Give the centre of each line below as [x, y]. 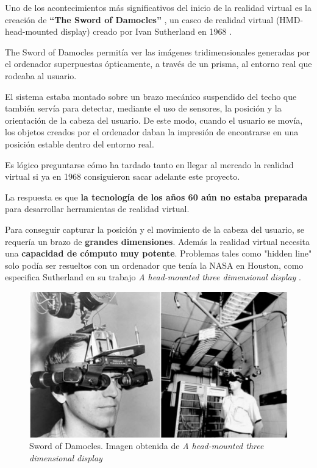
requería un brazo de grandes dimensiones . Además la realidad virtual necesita [158, 241]
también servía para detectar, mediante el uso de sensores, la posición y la [143, 108]
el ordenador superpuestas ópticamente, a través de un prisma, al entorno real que [158, 64]
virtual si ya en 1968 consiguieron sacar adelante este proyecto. [123, 176]
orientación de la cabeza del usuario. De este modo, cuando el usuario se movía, [154, 120]
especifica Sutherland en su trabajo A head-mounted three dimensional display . [153, 277]
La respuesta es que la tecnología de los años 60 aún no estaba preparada [156, 197]
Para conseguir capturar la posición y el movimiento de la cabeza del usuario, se [155, 229]
